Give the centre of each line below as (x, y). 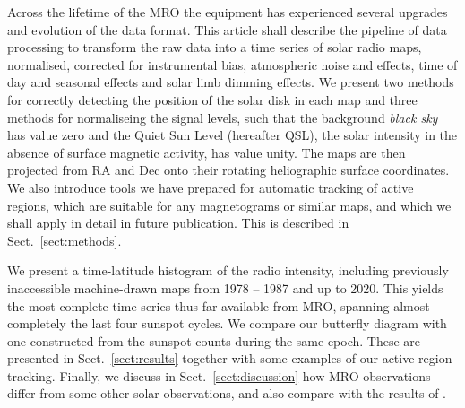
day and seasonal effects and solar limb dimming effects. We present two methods (231, 82)
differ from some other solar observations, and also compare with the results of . (227, 393)
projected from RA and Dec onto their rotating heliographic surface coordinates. (228, 170)
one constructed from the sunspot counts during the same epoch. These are (214, 340)
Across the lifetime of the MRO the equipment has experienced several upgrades (228, 12)
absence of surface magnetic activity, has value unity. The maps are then (207, 152)
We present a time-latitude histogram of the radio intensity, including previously (228, 270)
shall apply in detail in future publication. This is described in (178, 223)
